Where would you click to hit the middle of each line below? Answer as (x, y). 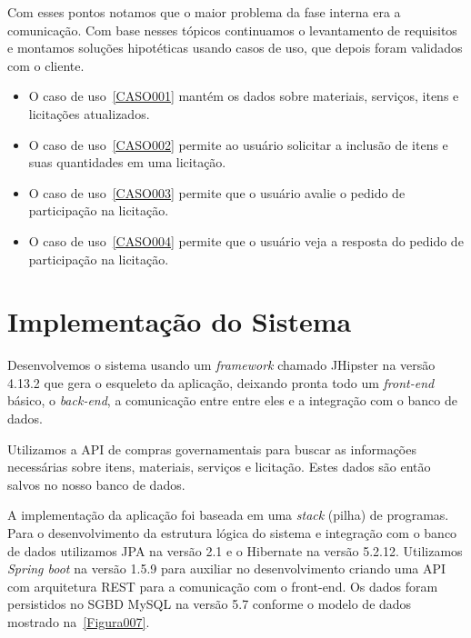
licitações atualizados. (89, 113)
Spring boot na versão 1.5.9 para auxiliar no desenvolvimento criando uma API (227, 568)
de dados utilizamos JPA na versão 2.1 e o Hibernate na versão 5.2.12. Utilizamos (235, 550)
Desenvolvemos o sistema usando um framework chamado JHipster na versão (221, 365)
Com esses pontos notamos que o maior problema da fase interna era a (204, 12)
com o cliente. (46, 65)
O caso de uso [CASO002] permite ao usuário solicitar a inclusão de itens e (238, 144)
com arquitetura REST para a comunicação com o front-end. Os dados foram (223, 586)
